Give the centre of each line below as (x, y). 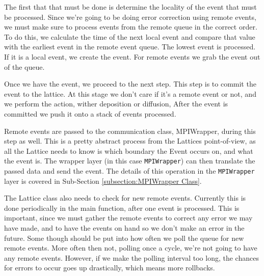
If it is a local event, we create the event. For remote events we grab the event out (132, 56)
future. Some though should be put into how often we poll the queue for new (124, 238)
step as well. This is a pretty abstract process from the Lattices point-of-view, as (130, 141)
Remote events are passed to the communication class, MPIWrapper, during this (130, 131)
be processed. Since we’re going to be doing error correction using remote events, (130, 17)
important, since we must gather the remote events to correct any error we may (128, 218)
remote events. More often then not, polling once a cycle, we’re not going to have (131, 248)
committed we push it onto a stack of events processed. (90, 113)
